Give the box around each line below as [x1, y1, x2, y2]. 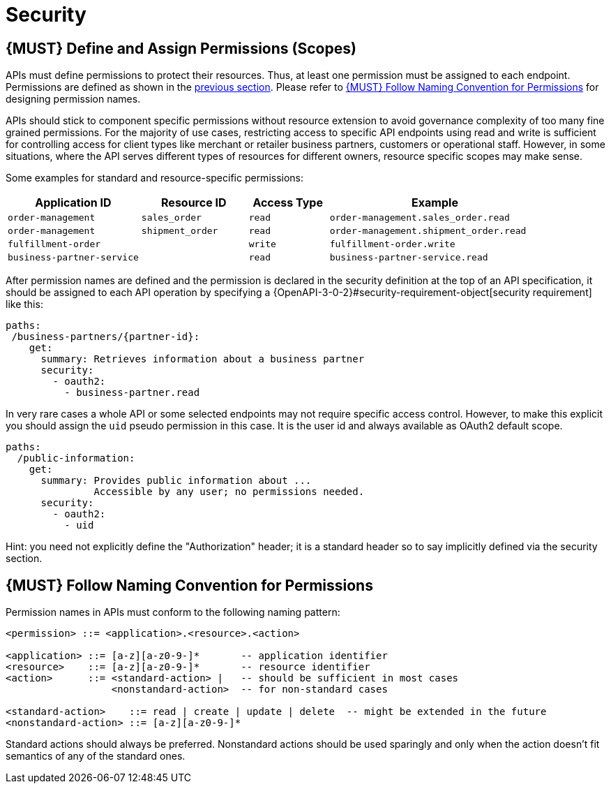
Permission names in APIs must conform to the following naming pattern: [6, 606, 340, 619]
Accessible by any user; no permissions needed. [93, 486, 365, 498]
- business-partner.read [64, 387, 200, 399]
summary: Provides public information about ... [40, 475, 312, 487]
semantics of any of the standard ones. [6, 750, 186, 762]
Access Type [252, 196, 323, 210]
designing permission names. [6, 93, 141, 105]
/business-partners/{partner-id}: [11, 331, 200, 343]
